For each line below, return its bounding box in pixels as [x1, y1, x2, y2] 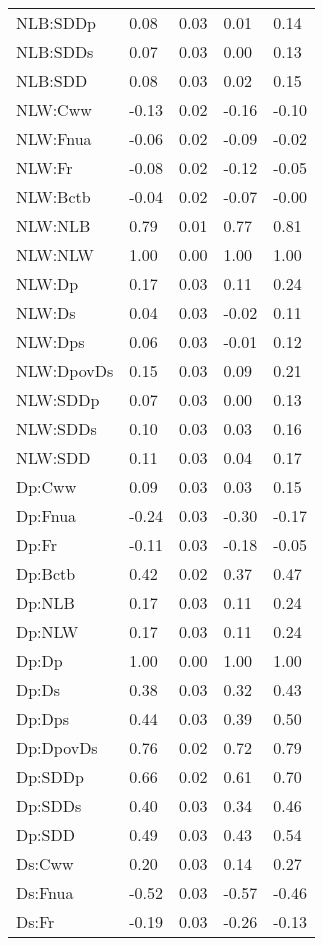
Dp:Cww [16, 475, 77, 498]
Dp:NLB [16, 591, 75, 614]
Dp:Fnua [16, 504, 77, 527]
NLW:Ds [16, 301, 76, 324]
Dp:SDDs [16, 794, 82, 817]
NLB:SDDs [16, 40, 94, 63]
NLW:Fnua [16, 127, 92, 150]
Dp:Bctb [16, 562, 76, 585]
